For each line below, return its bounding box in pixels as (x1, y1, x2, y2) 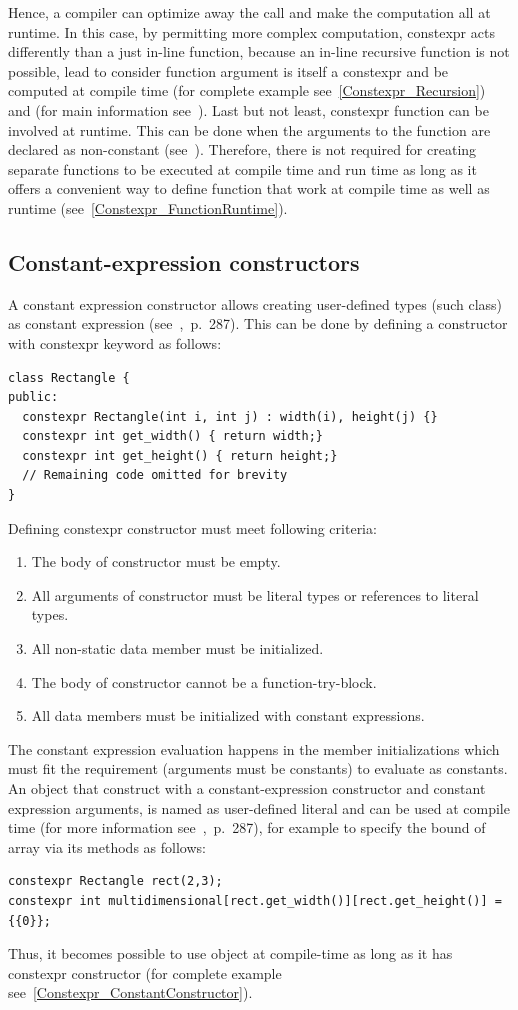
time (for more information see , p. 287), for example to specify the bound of (8, 817, 486, 838)
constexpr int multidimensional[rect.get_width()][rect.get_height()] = (8, 893, 502, 908)
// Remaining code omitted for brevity (22, 468, 288, 483)
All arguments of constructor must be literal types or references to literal (31, 584, 479, 605)
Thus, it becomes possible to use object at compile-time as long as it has (8, 943, 453, 964)
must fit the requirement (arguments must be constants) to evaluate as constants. (8, 758, 508, 779)
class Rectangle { (8, 370, 130, 385)
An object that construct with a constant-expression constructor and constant (8, 778, 486, 799)
